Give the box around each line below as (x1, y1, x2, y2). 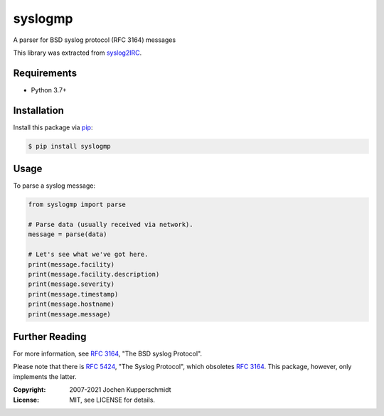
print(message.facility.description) (28, 270, 160, 278)
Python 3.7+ (31, 85, 67, 94)
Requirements (13, 67, 78, 79)
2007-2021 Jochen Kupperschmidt (69, 385, 171, 394)
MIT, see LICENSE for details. (69, 395, 156, 404)
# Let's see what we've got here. (28, 250, 149, 259)
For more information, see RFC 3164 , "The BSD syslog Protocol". (13, 349, 203, 358)
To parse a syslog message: (13, 181, 96, 190)
